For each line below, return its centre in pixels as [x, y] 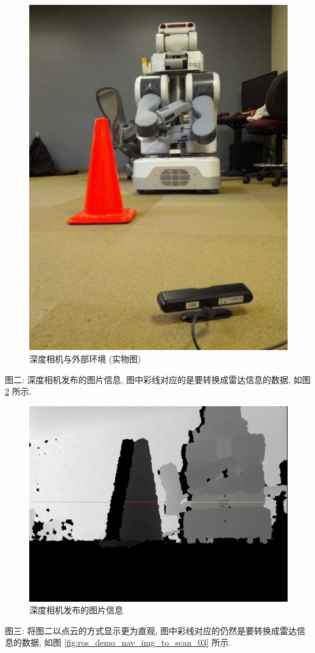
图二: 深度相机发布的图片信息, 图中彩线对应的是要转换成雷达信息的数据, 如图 [158, 379]
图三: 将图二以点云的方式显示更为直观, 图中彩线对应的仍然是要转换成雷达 [151, 630]
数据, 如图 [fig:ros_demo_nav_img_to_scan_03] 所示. [126, 642]
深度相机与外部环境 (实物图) [85, 358]
